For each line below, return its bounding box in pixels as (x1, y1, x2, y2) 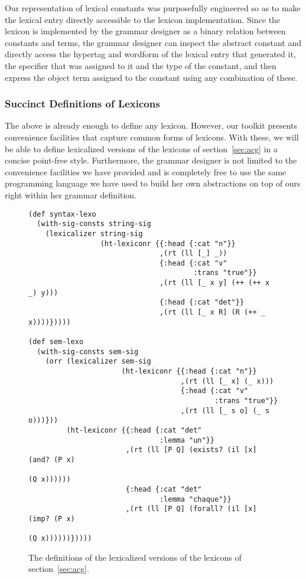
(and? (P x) (28, 455, 75, 464)
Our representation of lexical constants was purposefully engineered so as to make (5, 2, 301, 14)
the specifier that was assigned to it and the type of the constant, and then (5, 59, 276, 71)
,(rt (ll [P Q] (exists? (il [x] (125, 446, 257, 454)
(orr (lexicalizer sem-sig (45, 357, 151, 366)
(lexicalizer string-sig (45, 229, 143, 238)
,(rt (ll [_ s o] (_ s (180, 406, 270, 415)
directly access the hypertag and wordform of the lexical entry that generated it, (5, 48, 296, 60)
